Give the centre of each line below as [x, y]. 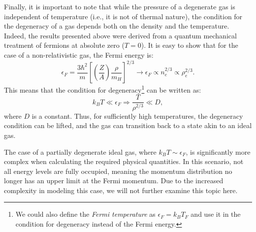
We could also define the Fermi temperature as [85, 214]
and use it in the [216, 214]
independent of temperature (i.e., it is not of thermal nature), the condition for [123, 16]
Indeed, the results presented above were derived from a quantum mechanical [120, 35]
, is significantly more [218, 151]
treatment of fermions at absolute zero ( [64, 45]
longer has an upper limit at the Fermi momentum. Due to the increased [114, 181]
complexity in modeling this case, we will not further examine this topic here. [121, 190]
